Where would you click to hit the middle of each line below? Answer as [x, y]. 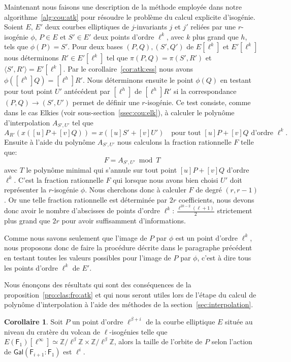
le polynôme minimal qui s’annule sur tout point [102, 170]
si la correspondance [205, 91]
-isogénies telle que [138, 331]
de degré [209, 190]
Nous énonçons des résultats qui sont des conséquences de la [98, 285]
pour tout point [28, 91]
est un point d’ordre [206, 237]
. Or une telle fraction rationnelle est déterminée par [86, 199]
